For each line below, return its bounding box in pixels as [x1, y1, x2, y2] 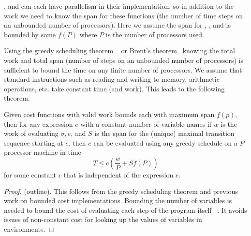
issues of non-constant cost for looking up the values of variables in [4, 214, 202, 224]
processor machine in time [4, 147, 81, 157]
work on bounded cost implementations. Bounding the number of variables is [4, 195, 232, 206]
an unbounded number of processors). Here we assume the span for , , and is [4, 20, 231, 30]
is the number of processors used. [105, 29, 204, 39]
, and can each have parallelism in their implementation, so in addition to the [4, 1, 234, 11]
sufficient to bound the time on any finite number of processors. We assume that [4, 64, 242, 74]
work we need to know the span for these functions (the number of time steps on [4, 10, 243, 20]
